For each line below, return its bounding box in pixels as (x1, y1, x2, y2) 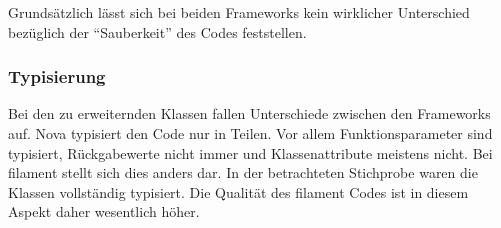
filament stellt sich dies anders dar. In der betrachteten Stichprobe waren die (8, 162, 478, 183)
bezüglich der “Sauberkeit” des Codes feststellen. (8, 21, 307, 42)
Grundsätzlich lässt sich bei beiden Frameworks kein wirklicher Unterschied (8, 2, 470, 22)
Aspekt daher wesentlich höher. (8, 201, 200, 222)
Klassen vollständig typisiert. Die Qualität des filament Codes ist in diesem (8, 181, 469, 202)
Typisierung (8, 64, 106, 89)
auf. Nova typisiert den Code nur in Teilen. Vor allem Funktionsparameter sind (8, 123, 493, 143)
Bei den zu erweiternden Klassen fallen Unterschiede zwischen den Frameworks (8, 103, 491, 124)
